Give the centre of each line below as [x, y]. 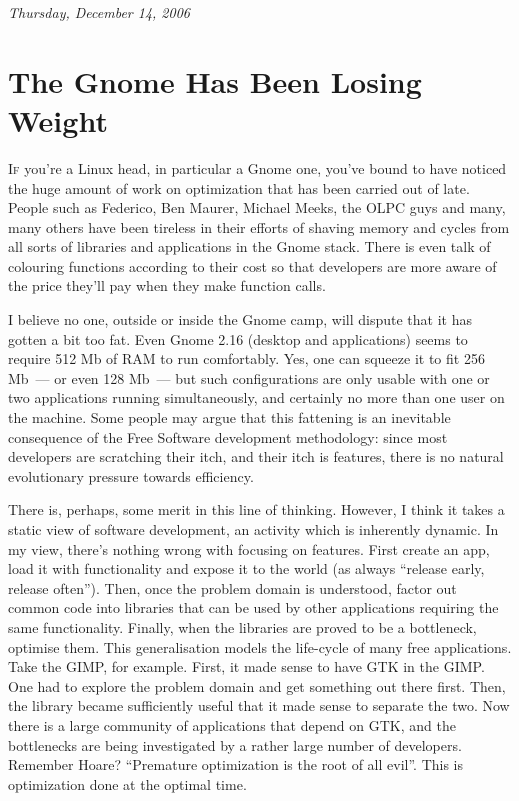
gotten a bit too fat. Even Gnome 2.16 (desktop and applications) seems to [238, 338]
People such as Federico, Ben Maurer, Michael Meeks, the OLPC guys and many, [257, 207]
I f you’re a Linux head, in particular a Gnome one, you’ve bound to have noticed [257, 167]
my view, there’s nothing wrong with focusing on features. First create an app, [249, 548]
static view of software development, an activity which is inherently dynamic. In [253, 529]
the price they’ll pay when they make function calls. [167, 285]
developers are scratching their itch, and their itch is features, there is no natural [256, 456]
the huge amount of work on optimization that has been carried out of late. [239, 187]
